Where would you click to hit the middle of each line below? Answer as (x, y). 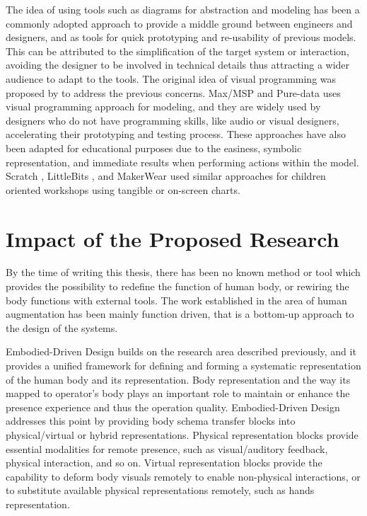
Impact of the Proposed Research (173, 238)
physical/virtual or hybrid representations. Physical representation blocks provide (182, 434)
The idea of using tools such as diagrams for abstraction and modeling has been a (183, 9)
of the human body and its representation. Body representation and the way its (178, 379)
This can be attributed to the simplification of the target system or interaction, (177, 51)
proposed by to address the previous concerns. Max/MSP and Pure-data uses (173, 92)
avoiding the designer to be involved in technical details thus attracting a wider (178, 65)
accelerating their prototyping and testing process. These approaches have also (176, 134)
